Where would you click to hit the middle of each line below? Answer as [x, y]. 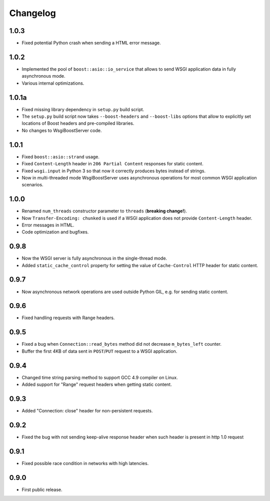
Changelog [32, 13]
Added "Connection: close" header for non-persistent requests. [87, 410]
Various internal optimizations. [53, 83]
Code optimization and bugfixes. [55, 232]
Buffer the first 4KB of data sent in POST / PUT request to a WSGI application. [99, 351]
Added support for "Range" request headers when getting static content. [97, 385]
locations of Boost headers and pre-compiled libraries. [78, 123]
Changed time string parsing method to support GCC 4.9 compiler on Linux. [100, 377]
